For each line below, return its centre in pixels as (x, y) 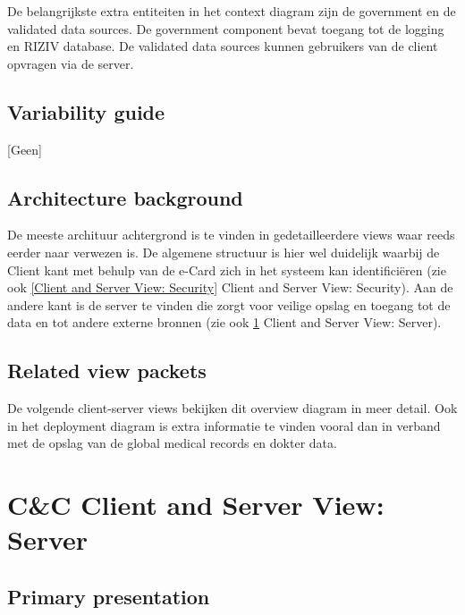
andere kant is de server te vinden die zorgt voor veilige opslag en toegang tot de (229, 304)
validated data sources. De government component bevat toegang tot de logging (226, 28)
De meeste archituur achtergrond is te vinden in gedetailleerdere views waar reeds (231, 235)
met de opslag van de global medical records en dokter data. (172, 443)
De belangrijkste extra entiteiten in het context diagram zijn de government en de (232, 11)
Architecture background (125, 197)
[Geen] (25, 149)
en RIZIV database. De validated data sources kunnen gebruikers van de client (223, 46)
